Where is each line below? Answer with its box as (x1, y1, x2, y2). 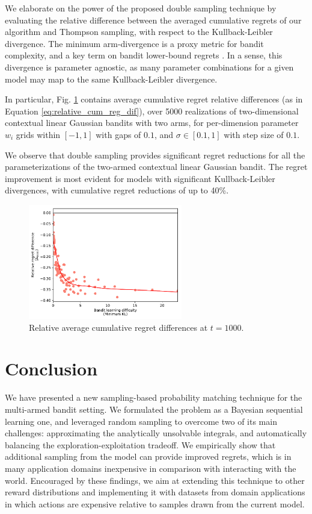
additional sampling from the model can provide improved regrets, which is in (5, 450, 292, 463)
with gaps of (96, 128, 141, 140)
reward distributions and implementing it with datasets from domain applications (5, 486, 305, 498)
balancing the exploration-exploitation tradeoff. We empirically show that (5, 438, 276, 451)
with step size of (224, 128, 284, 140)
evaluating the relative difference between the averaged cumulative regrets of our (5, 13, 302, 26)
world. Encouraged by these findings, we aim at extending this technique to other (5, 474, 305, 486)
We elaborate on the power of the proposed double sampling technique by (5, 2, 277, 14)
